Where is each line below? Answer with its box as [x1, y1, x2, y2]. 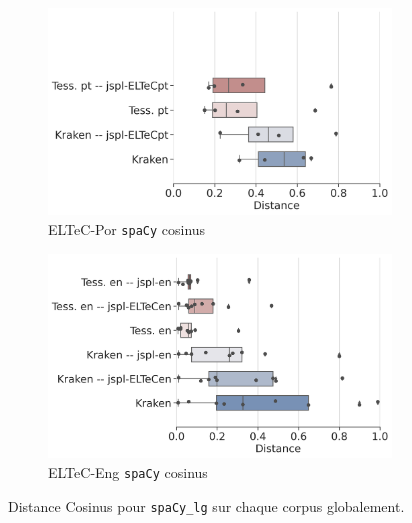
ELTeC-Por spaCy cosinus [48, 218, 206, 239]
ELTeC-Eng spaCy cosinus [48, 461, 208, 482]
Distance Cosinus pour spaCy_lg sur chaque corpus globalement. [8, 495, 405, 516]
